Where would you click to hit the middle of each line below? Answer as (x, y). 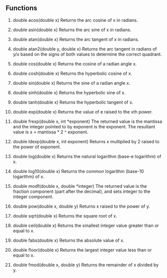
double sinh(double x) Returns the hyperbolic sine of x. (69, 92)
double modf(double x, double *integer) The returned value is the (80, 186)
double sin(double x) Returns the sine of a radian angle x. (72, 83)
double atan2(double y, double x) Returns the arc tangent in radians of (85, 49)
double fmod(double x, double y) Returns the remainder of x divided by (86, 265)
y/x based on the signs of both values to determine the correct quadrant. (87, 54)
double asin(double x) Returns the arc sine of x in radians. (72, 30)
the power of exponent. (37, 147)
